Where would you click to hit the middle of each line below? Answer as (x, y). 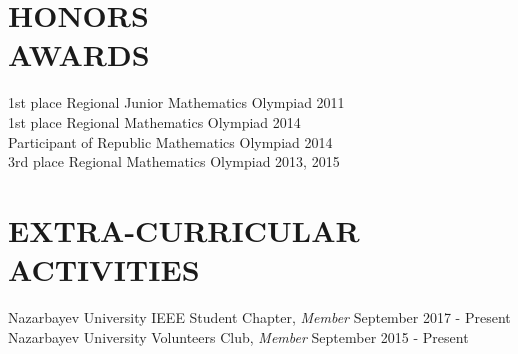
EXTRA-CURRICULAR (184, 229)
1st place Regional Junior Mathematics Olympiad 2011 (176, 102)
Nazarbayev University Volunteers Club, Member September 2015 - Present (238, 336)
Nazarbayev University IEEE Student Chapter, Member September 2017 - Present (259, 317)
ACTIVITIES (104, 269)
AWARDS (79, 54)
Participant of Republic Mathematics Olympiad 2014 (170, 141)
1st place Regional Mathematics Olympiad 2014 (154, 121)
